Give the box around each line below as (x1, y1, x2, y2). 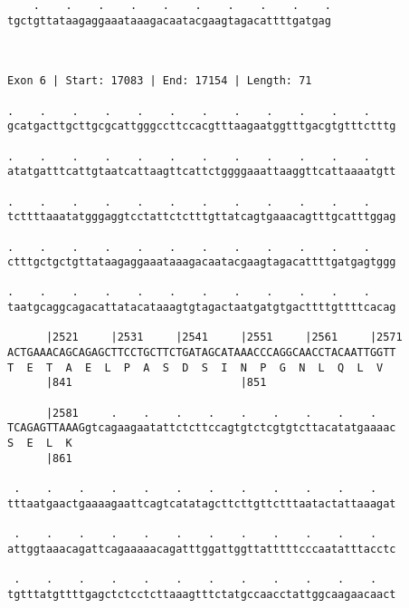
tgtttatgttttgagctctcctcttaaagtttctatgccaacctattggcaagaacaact (7, 587, 396, 601)
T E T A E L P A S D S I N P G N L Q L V (7, 361, 384, 374)
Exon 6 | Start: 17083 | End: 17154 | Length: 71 (7, 74, 312, 88)
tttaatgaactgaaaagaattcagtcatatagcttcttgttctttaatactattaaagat (7, 497, 396, 510)
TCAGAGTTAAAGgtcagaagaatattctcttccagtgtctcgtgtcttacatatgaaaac (7, 421, 396, 435)
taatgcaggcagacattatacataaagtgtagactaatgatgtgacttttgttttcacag (7, 301, 396, 314)
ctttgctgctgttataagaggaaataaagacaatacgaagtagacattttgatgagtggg (7, 256, 396, 269)
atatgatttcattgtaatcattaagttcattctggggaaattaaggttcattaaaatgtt (7, 165, 396, 179)
